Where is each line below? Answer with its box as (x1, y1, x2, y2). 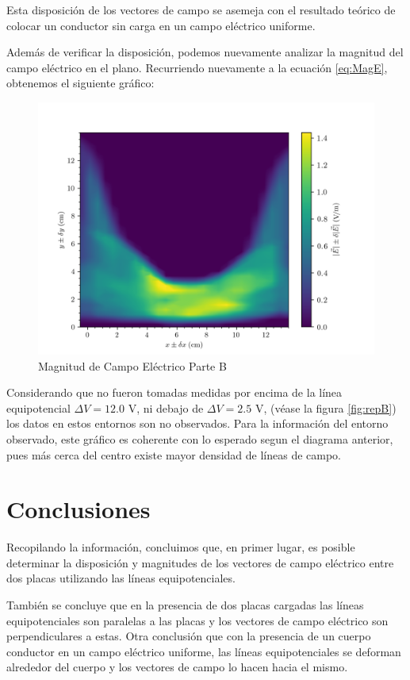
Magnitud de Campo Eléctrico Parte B (38, 357, 227, 374)
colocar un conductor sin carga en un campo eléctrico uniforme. (6, 17, 316, 33)
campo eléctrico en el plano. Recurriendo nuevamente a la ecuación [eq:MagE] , (6, 59, 388, 75)
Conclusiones (6, 493, 151, 525)
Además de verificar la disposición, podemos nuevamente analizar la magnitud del (6, 44, 404, 60)
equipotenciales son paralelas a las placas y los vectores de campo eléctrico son (6, 612, 389, 628)
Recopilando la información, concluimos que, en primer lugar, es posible (6, 539, 355, 555)
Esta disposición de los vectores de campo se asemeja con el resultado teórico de (6, 2, 396, 17)
